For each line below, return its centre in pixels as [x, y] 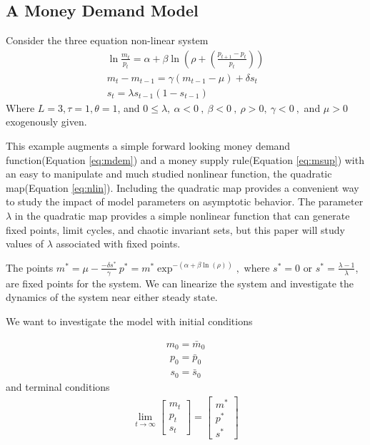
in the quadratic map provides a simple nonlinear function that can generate [182, 216]
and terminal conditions [58, 386]
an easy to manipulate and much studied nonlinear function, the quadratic [169, 174]
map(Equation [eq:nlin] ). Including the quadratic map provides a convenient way [182, 187]
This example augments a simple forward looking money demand [148, 146]
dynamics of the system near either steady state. [112, 297]
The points [30, 267]
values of [25, 244]
